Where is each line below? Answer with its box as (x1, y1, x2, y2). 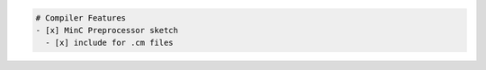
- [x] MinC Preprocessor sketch (35, 25, 179, 35)
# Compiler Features (35, 13, 126, 22)
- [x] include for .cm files (45, 38, 175, 48)
